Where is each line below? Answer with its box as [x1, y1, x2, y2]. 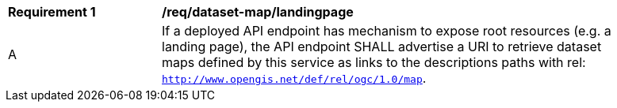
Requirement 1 [8, 4, 96, 20]
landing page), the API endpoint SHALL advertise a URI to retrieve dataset [162, 39, 602, 54]
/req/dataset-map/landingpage [162, 4, 354, 20]
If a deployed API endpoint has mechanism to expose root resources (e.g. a [162, 23, 611, 39]
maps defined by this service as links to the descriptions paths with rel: [162, 54, 586, 70]
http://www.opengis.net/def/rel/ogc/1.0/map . [162, 70, 427, 86]
